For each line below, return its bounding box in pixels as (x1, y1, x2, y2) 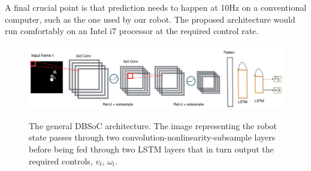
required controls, (29, 154, 93, 167)
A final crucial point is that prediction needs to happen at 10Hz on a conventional (5, 1, 307, 13)
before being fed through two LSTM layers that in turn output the (29, 142, 274, 155)
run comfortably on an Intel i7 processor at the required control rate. (5, 25, 259, 37)
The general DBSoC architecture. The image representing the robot (29, 119, 277, 132)
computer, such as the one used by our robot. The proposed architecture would (5, 13, 295, 25)
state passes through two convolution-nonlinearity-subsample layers (29, 131, 276, 143)
